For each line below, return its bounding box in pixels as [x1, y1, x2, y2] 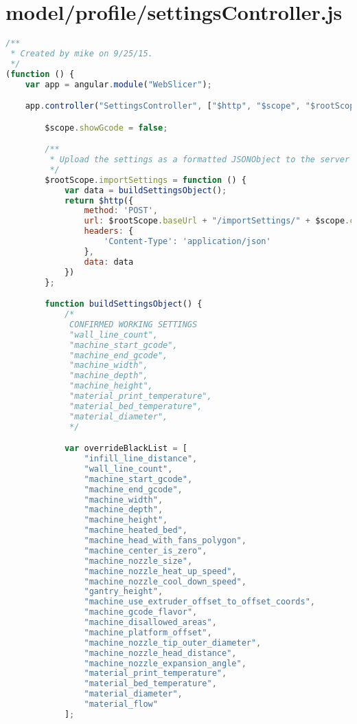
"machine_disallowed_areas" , [84, 617, 217, 628]
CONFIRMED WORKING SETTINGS [69, 319, 198, 329]
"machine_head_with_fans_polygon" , [84, 536, 246, 546]
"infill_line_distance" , [84, 454, 198, 464]
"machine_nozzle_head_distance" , [84, 648, 237, 658]
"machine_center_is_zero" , [84, 545, 207, 556]
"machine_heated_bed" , [84, 525, 187, 536]
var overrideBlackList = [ [64, 443, 187, 454]
